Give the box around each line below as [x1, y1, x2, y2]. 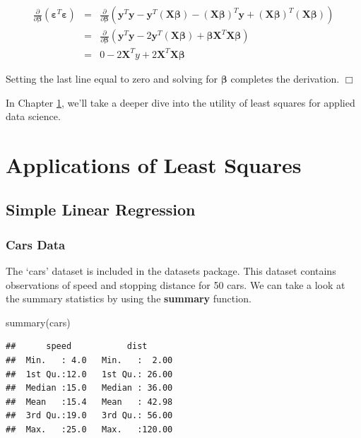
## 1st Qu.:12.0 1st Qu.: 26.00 [6, 369, 173, 379]
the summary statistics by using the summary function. [6, 291, 251, 306]
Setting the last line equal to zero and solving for [6, 71, 218, 85]
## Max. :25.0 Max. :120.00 [6, 425, 173, 434]
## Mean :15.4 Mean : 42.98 [6, 396, 173, 407]
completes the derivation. [230, 71, 340, 85]
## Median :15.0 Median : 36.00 [6, 383, 173, 393]
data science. [6, 109, 61, 124]
